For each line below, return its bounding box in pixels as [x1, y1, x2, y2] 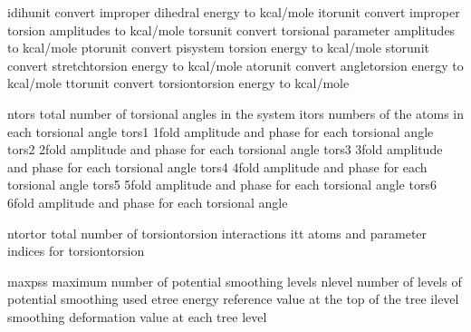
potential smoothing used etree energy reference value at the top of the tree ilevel [7, 289, 459, 308]
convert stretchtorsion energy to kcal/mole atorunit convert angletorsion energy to [7, 55, 464, 74]
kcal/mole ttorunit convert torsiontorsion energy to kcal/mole [7, 73, 350, 93]
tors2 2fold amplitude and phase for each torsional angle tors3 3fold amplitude [7, 140, 443, 159]
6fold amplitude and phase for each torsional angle [7, 192, 288, 211]
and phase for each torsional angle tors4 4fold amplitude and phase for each [7, 157, 428, 176]
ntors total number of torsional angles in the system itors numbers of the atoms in [7, 103, 465, 122]
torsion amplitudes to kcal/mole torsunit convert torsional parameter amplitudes [7, 20, 456, 39]
